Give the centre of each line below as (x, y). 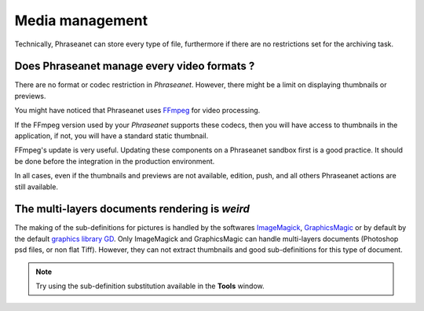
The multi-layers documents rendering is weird (132, 209)
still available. (37, 187)
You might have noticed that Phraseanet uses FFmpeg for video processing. (137, 111)
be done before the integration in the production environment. (115, 161)
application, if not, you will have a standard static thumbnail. (111, 136)
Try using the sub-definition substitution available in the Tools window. (150, 286)
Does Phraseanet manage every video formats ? (135, 66)
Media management (81, 20)
